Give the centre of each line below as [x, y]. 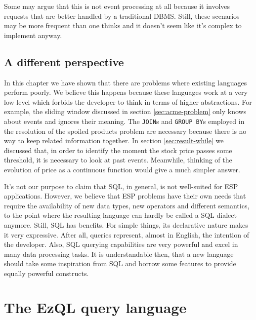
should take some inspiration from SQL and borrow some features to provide [120, 263]
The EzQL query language [95, 307]
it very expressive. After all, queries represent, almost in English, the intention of [127, 234]
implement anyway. [33, 35]
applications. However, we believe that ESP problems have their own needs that [125, 196]
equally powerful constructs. [46, 273]
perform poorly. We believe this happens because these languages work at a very [126, 92]
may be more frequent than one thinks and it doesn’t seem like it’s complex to [123, 25]
